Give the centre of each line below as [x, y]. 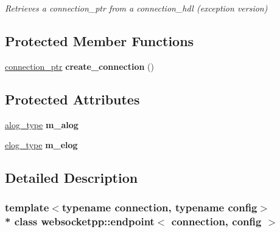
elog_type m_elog [41, 145]
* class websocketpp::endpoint [80, 221]
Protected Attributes [72, 99]
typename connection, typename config [159, 207]
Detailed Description [72, 178]
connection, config [216, 221]
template [27, 207]
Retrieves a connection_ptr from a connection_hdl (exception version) [136, 8]
